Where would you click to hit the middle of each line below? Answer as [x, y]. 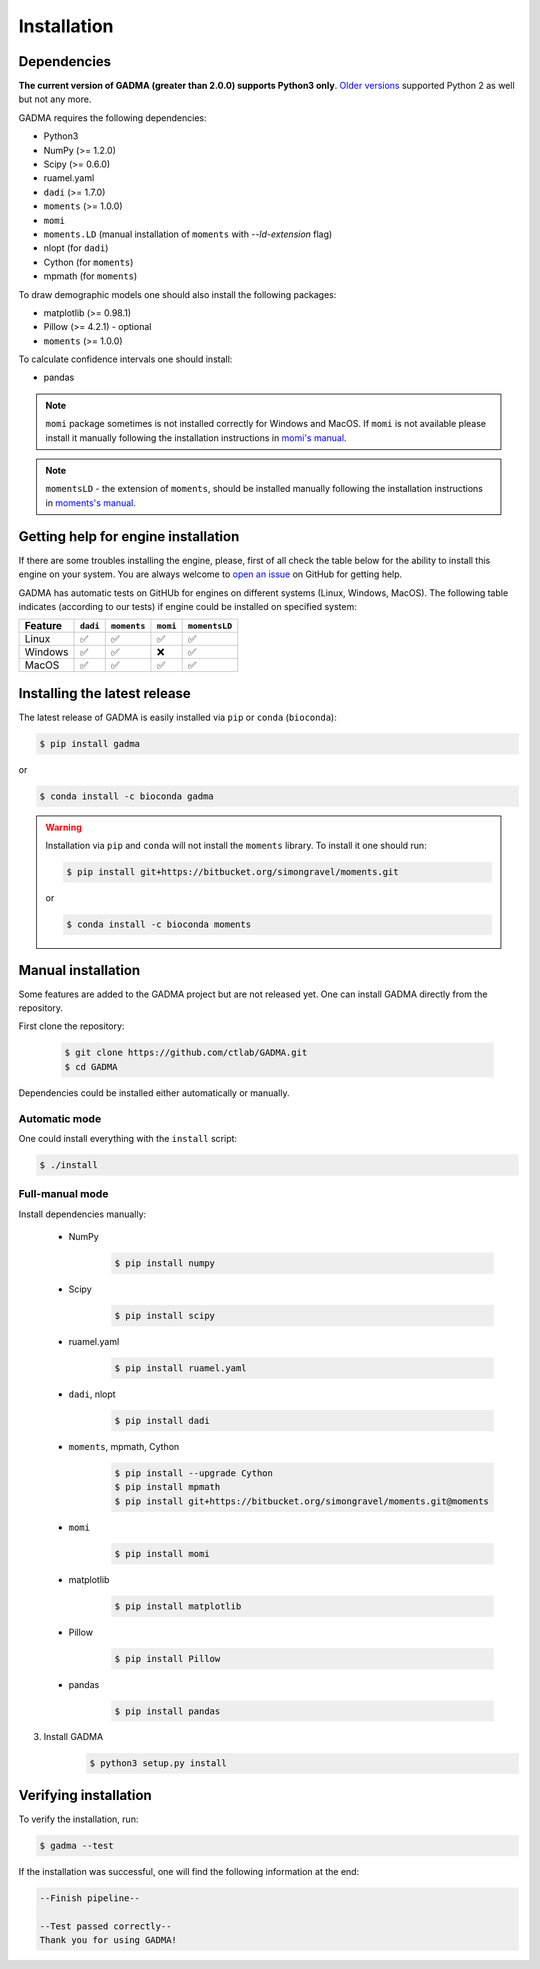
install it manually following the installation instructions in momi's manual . [196, 437]
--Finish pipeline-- [89, 1898]
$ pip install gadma [89, 743]
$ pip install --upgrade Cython [194, 1473]
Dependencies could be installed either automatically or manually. [154, 1092]
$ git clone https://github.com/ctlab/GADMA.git [186, 1053]
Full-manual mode [63, 1194]
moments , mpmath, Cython [124, 1446]
